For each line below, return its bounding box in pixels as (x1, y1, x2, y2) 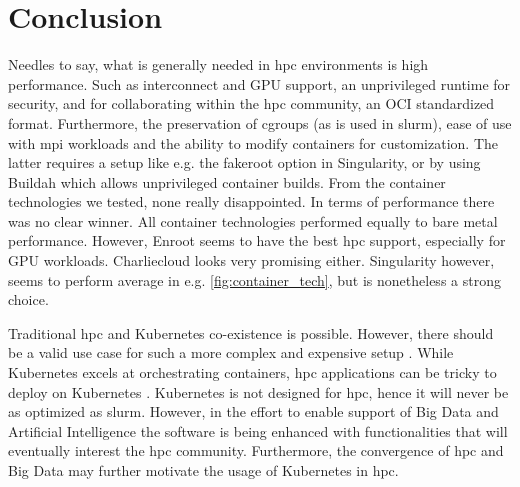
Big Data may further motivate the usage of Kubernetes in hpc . (8, 460, 399, 480)
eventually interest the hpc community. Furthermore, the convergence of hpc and (8, 440, 504, 461)
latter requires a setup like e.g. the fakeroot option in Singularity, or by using (8, 152, 481, 173)
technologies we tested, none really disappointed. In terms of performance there (8, 191, 495, 212)
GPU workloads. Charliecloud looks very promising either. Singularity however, (8, 250, 495, 271)
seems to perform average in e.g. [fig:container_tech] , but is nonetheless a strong (8, 269, 501, 290)
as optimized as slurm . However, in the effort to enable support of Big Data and (8, 401, 499, 422)
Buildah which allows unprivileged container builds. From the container (8, 171, 446, 192)
